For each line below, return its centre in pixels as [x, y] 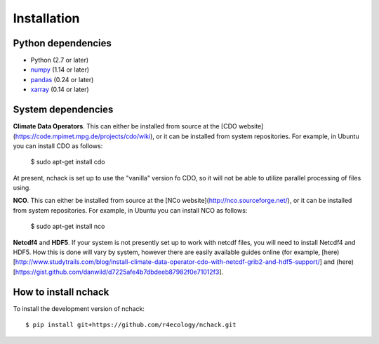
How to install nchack [61, 292]
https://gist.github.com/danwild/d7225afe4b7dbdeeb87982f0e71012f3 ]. [119, 272]
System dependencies [63, 110]
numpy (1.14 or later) [60, 70]
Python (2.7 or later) [60, 60]
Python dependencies [62, 43]
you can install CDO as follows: [58, 146]
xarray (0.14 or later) [60, 90]
